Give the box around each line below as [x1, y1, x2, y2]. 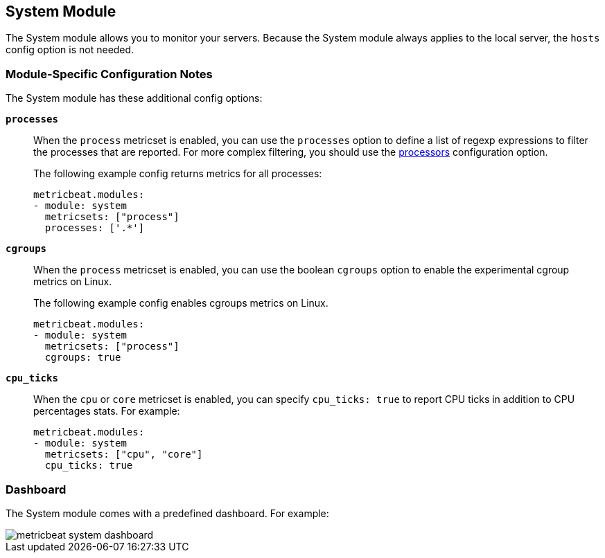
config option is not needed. [6, 44, 134, 56]
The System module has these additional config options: [6, 92, 263, 105]
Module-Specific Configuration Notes [6, 66, 213, 81]
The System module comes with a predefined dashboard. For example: [6, 507, 329, 519]
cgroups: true [44, 352, 121, 363]
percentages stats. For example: [33, 405, 180, 417]
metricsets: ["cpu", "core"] [44, 449, 203, 460]
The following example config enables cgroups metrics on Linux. [33, 297, 328, 309]
